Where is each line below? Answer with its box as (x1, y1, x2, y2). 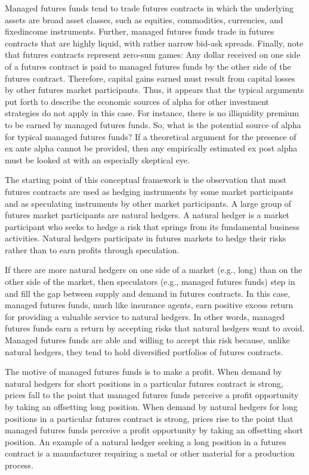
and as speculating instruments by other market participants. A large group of (5, 197, 292, 209)
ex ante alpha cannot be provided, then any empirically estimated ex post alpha (5, 142, 298, 154)
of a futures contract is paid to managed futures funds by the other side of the (5, 60, 291, 72)
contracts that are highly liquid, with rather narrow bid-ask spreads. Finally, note (5, 36, 304, 49)
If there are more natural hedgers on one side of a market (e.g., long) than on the (5, 263, 302, 276)
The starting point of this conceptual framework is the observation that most (5, 173, 287, 186)
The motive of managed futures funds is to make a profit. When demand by (5, 365, 282, 378)
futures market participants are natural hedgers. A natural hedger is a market (5, 209, 290, 221)
